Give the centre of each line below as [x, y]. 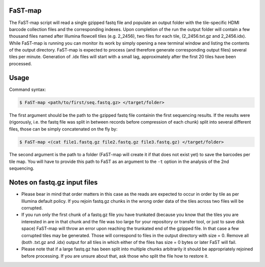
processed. [20, 63]
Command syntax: [27, 89]
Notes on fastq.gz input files [53, 182]
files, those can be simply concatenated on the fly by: [63, 129]
